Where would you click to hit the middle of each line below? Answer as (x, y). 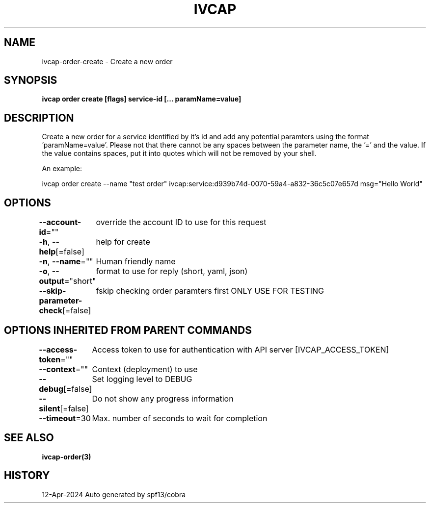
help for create (123, 242)
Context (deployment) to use (145, 369)
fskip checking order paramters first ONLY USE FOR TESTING (210, 291)
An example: (62, 169)
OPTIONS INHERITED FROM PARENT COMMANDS (128, 330)
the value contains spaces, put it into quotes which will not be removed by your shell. (179, 153)
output (52, 281)
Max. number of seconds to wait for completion (180, 418)
